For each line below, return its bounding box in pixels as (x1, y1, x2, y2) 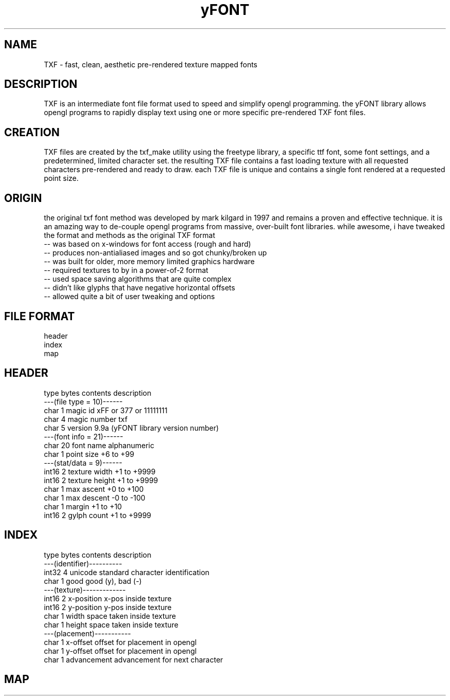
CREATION (4, 125, 60, 139)
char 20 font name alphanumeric (44, 440, 155, 450)
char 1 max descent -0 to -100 (44, 493, 145, 502)
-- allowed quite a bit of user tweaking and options (44, 292, 215, 301)
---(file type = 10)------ (44, 397, 123, 406)
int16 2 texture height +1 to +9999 (44, 475, 158, 485)
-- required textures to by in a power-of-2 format (44, 266, 209, 275)
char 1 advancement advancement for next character (44, 655, 223, 664)
